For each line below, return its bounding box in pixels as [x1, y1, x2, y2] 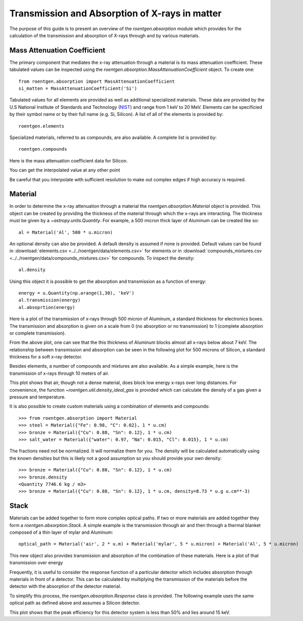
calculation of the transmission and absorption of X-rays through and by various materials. [9, 32, 200, 38]
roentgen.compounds [18, 146, 67, 152]
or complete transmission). [9, 330, 66, 336]
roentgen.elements [18, 123, 65, 129]
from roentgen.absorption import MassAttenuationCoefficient [18, 78, 175, 84]
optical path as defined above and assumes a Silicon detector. [9, 600, 141, 606]
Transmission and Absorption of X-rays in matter [9, 8, 222, 19]
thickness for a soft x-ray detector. [9, 354, 83, 360]
